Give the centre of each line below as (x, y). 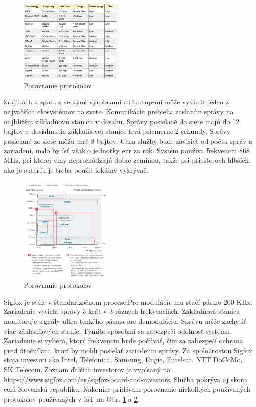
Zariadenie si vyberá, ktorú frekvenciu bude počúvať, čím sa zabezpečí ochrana (124, 340)
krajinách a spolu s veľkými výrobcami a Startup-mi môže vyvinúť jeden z (117, 102)
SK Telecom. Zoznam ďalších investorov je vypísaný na (87, 369)
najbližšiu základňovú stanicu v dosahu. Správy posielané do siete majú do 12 (122, 121)
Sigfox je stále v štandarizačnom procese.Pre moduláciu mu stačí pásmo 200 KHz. (128, 301)
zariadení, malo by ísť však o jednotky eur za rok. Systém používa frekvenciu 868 (127, 150)
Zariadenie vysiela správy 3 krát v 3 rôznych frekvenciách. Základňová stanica (122, 311)
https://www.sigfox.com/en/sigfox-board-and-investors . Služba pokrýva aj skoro (126, 379)
